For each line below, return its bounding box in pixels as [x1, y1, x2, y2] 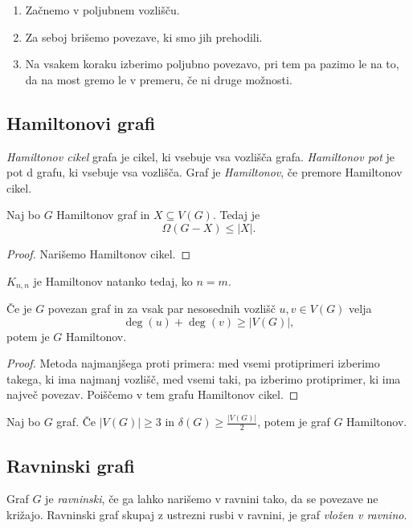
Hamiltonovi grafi [6, 110, 156, 135]
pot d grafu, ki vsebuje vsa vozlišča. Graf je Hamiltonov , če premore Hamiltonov [6, 164, 403, 181]
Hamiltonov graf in [56, 206, 150, 223]
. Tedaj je [212, 206, 260, 223]
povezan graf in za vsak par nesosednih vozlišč [47, 300, 276, 316]
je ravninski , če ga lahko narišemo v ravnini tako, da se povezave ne [45, 490, 378, 507]
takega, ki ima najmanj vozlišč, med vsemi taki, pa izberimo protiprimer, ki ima [6, 370, 401, 387]
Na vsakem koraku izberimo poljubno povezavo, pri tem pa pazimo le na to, [25, 55, 399, 72]
